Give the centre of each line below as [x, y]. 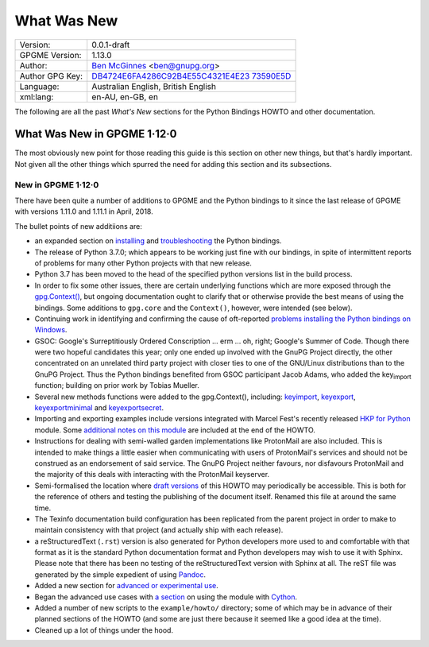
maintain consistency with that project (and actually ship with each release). [159, 530]
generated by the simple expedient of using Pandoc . [120, 574]
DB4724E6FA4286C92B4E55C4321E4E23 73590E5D [191, 76]
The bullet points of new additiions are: [79, 226]
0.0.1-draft [111, 45]
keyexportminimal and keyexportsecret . [99, 408]
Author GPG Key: [51, 76]
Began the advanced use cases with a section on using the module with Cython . [166, 597]
